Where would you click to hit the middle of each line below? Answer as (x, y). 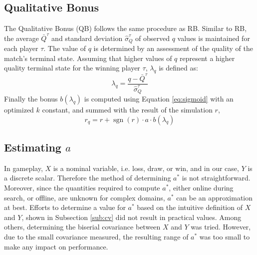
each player (21, 48)
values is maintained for (214, 38)
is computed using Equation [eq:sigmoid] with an (159, 99)
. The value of (65, 48)
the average (21, 38)
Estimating (33, 147)
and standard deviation (87, 38)
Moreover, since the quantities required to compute (82, 188)
